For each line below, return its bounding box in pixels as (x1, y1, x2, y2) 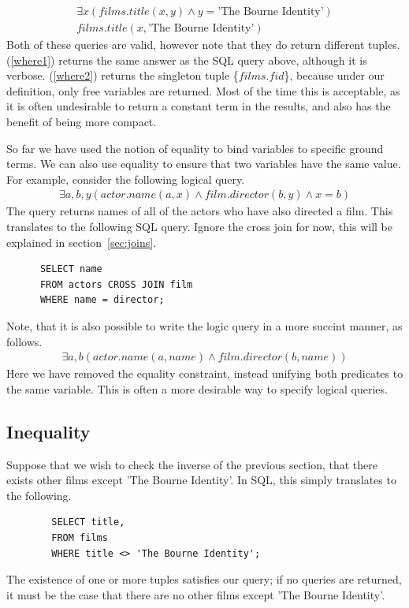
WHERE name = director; (39, 294, 165, 306)
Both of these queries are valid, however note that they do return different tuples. (6, 36, 400, 53)
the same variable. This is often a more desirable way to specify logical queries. (6, 380, 388, 397)
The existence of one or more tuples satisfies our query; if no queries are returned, (6, 571, 402, 587)
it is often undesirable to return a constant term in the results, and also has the (6, 98, 391, 114)
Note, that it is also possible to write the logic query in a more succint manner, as (6, 318, 403, 334)
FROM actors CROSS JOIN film (39, 278, 193, 290)
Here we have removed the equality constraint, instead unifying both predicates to (6, 365, 403, 382)
